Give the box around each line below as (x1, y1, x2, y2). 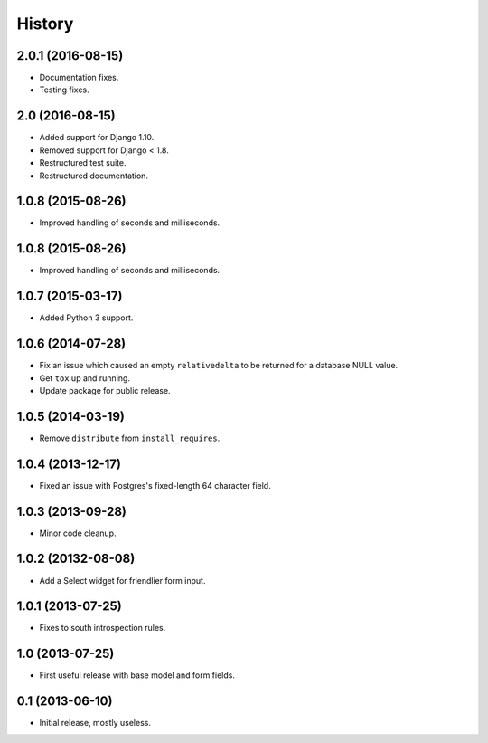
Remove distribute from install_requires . (39, 433, 221, 443)
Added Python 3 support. (39, 312, 134, 323)
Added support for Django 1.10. (39, 132, 155, 143)
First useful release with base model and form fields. (39, 670, 235, 681)
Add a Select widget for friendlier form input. (39, 575, 206, 586)
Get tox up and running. (39, 372, 131, 384)
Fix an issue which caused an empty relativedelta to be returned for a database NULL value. (39, 360, 399, 371)
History (16, 14, 74, 33)
